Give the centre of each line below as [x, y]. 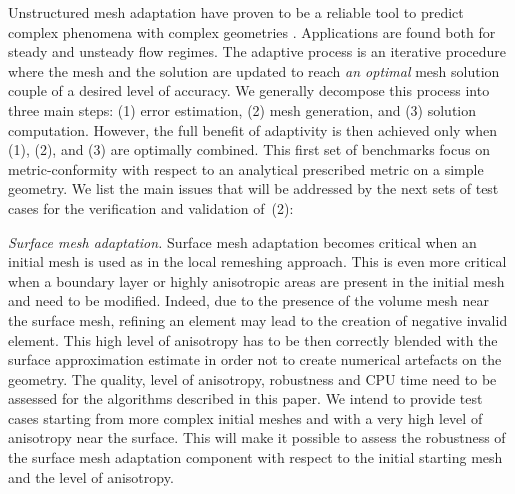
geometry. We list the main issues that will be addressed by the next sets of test [253, 188]
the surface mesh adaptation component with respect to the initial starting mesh [255, 457]
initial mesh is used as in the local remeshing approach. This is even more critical [257, 261]
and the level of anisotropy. [91, 476]
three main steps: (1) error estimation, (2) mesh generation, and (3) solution [242, 109]
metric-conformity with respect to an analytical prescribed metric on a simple [246, 168]
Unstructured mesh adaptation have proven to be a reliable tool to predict [236, 12]
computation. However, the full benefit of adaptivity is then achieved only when [252, 129]
